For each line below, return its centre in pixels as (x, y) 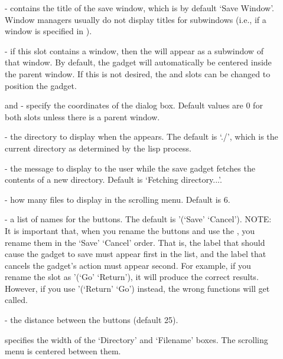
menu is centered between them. (63, 351)
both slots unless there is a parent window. (82, 116)
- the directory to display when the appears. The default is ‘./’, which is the (141, 136)
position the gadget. (41, 85)
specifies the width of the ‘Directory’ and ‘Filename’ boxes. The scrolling (136, 339)
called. (16, 300)
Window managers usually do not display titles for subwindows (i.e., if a (136, 19)
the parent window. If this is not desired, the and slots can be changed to (138, 73)
